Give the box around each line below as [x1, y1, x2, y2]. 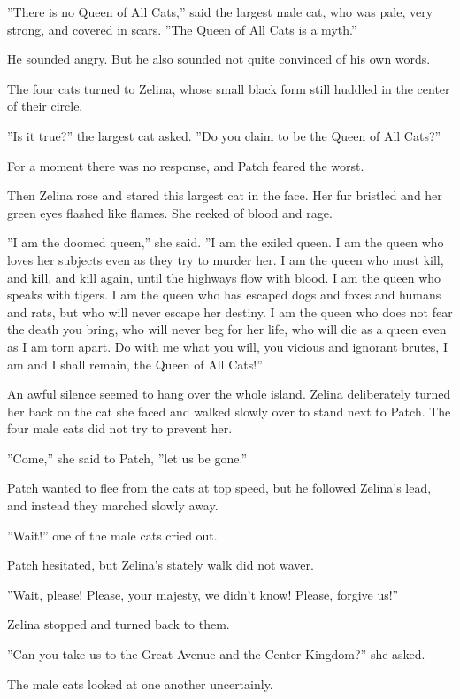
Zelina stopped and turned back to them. [7, 615, 230, 633]
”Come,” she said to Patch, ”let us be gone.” [7, 448, 248, 467]
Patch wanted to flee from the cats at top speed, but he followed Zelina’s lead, [7, 478, 432, 497]
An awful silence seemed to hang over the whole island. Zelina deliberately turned [7, 384, 451, 403]
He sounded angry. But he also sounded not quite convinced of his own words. [7, 50, 431, 68]
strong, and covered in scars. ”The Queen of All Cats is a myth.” [7, 19, 357, 38]
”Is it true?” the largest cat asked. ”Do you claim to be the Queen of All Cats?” [7, 126, 441, 144]
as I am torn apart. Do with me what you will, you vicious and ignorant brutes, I [7, 337, 448, 355]
